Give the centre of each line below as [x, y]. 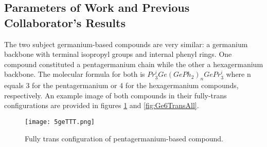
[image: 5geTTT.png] [60, 122]
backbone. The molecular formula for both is [75, 74]
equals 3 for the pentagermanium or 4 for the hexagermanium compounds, [121, 85]
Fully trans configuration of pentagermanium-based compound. [124, 138]
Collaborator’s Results [65, 22]
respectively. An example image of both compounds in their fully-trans [115, 95]
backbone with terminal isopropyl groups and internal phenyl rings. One [118, 54]
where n [238, 74]
